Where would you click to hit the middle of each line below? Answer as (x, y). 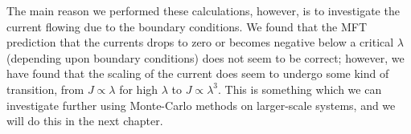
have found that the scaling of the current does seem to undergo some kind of (198, 73)
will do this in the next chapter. (85, 121)
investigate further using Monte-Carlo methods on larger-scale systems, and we (201, 105)
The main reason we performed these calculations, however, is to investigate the (203, 10)
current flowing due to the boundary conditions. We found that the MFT (187, 26)
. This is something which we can (300, 89)
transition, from (45, 89)
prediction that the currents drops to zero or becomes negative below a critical (200, 42)
